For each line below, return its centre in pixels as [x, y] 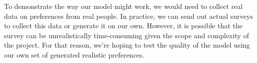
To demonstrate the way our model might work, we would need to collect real [123, 6]
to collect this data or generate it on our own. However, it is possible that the [123, 26]
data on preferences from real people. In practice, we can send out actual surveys [128, 16]
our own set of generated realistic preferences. [74, 54]
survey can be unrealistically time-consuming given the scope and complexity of [127, 35]
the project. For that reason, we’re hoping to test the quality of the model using [127, 45]
